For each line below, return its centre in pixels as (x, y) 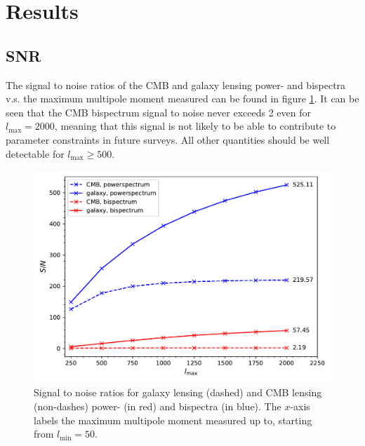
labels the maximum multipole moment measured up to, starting (173, 420)
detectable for (35, 153)
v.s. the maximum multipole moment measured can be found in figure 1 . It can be (182, 99)
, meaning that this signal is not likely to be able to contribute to (195, 126)
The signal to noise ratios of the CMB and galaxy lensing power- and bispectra (176, 85)
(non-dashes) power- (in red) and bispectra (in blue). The (158, 406)
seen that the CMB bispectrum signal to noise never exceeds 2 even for (159, 112)
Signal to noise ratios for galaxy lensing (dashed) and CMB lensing (178, 392)
